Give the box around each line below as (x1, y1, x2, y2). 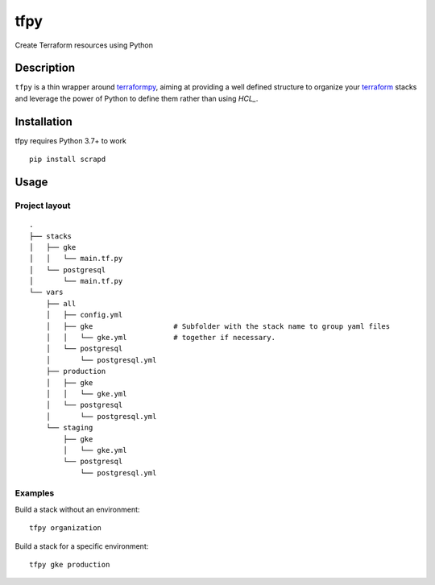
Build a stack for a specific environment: (14, 541, 149, 551)
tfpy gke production (29, 560, 110, 570)
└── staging (45, 423, 93, 433)
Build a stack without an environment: (14, 504, 140, 514)
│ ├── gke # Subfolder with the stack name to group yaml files (45, 322, 391, 330)
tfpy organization (29, 524, 102, 533)
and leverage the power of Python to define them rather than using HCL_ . (14, 93, 259, 103)
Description (14, 61, 76, 75)
